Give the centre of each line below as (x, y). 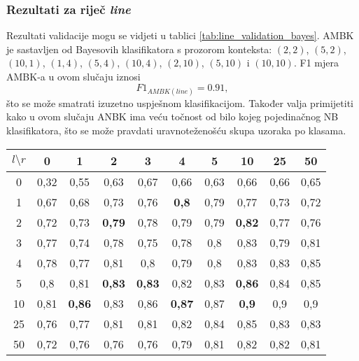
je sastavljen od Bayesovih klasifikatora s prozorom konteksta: (139, 49)
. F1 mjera (316, 63)
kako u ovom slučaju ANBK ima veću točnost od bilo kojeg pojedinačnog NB (173, 116)
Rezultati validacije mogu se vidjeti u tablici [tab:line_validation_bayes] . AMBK (180, 35)
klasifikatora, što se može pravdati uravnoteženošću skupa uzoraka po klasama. (176, 130)
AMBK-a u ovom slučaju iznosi (73, 76)
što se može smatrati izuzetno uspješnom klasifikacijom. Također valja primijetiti (180, 102)
